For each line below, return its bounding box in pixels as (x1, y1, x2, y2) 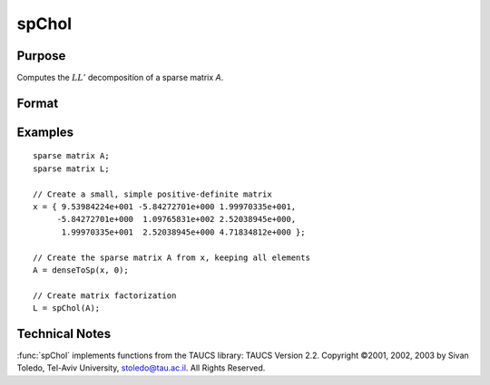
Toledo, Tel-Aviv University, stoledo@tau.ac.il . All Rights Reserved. (16, 362, 266, 373)
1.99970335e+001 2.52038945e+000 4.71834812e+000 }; (61, 226, 306, 237)
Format (16, 95, 59, 111)
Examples (16, 124, 74, 140)
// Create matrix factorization (33, 290, 177, 301)
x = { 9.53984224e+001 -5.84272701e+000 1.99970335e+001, (33, 202, 297, 212)
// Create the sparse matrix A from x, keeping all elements (33, 252, 310, 263)
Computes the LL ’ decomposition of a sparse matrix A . (16, 72, 224, 83)
